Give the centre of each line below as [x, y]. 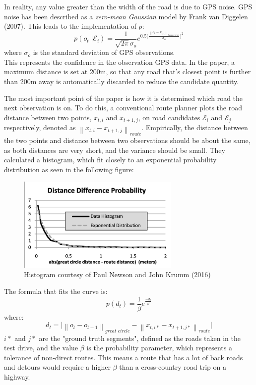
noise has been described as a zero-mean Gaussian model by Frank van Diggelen [126, 16]
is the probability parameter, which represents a [159, 348]
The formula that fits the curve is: [56, 291]
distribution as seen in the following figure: [69, 169]
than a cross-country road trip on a [173, 367]
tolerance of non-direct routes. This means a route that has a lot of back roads [124, 357]
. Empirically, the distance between [195, 127]
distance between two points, [48, 117]
